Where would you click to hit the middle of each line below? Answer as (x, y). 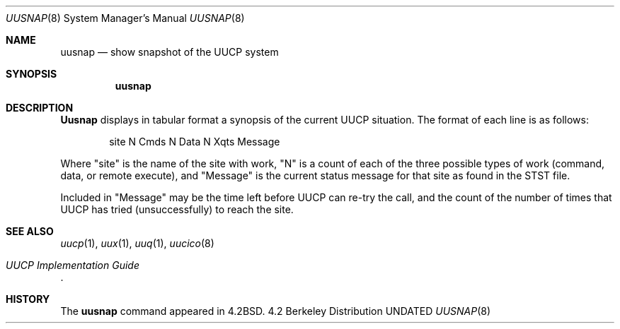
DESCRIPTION (40, 108)
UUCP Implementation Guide (73, 265)
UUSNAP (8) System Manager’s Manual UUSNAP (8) (125, 18)
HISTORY (28, 299)
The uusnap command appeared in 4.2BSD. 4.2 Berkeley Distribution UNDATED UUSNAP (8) (276, 311)
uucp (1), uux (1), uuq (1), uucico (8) (137, 243)
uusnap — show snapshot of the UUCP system (170, 52)
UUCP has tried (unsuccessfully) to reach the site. (177, 209)
